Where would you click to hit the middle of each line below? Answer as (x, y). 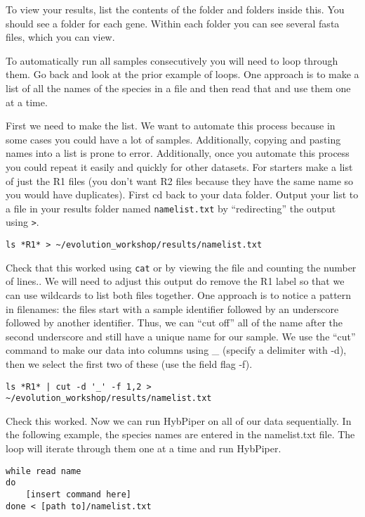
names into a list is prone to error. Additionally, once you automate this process (178, 153)
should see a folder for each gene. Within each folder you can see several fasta (173, 23)
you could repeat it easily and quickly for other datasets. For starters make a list (179, 166)
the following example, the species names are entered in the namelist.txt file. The (180, 434)
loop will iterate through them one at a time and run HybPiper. (144, 448)
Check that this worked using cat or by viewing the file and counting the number (181, 267)
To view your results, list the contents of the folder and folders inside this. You (175, 9)
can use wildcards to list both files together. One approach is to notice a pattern (179, 294)
